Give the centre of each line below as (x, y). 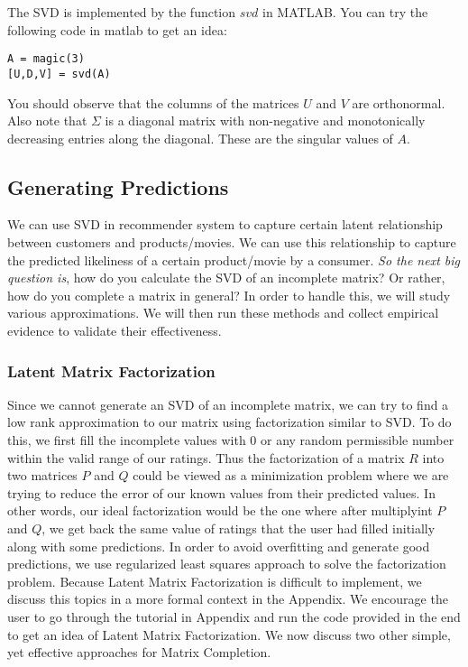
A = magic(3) (46, 59)
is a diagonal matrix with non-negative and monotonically (265, 120)
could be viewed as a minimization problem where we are (291, 475)
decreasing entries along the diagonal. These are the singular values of (200, 138)
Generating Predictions (118, 186)
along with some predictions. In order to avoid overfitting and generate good (219, 546)
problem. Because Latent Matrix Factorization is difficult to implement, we (215, 581)
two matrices (42, 475)
